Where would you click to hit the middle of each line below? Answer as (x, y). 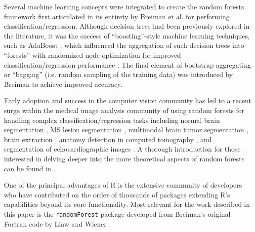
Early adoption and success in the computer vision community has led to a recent (128, 100)
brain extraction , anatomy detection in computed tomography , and (108, 139)
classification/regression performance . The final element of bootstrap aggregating (127, 64)
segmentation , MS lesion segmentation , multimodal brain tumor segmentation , (126, 130)
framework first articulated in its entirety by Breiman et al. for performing (117, 16)
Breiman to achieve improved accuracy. (63, 84)
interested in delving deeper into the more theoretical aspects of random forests (124, 158)
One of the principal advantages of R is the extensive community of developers (123, 185)
